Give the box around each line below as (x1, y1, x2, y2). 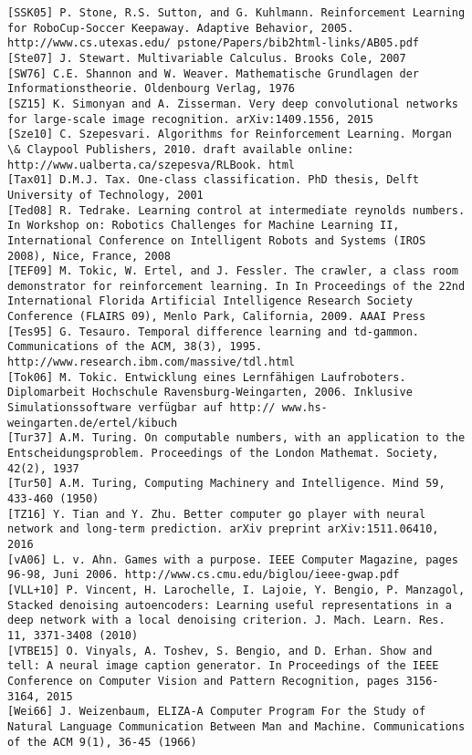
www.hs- (281, 401, 328, 415)
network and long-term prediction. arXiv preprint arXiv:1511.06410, (7, 522, 439, 536)
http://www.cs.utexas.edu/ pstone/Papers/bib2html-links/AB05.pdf (7, 36, 420, 50)
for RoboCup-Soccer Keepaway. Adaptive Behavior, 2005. (7, 21, 354, 35)
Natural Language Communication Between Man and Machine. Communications (7, 719, 466, 733)
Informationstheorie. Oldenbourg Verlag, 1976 (7, 82, 295, 96)
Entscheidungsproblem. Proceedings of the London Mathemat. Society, (7, 447, 439, 460)
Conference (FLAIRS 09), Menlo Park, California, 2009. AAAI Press (7, 310, 426, 324)
